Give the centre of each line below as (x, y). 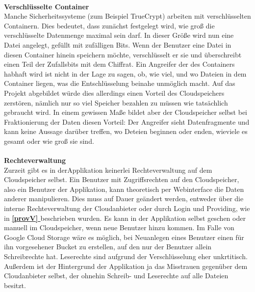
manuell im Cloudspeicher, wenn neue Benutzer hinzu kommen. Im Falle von (119, 227)
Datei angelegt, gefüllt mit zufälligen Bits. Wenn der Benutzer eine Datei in (118, 44)
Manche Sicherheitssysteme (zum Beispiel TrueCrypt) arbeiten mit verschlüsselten (127, 16)
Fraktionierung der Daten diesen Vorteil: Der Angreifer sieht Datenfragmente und (127, 121)
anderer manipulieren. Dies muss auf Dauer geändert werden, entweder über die (124, 199)
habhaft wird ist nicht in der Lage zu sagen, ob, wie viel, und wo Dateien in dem (125, 73)
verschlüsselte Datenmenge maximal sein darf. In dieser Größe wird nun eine (119, 35)
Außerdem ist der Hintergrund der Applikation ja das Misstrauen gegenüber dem (126, 266)
